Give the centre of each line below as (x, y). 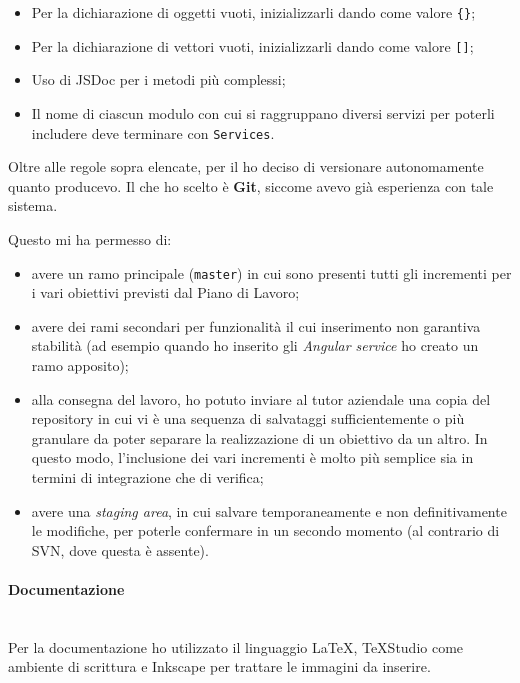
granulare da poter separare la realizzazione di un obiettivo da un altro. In (259, 437)
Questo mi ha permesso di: (90, 238)
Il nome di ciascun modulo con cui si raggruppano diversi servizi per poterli (263, 112)
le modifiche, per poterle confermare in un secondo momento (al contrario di (265, 530)
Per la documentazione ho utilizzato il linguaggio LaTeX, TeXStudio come (236, 646)
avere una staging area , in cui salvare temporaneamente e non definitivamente (269, 510)
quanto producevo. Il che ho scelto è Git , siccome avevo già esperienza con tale (251, 185)
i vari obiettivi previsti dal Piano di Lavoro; (165, 292)
